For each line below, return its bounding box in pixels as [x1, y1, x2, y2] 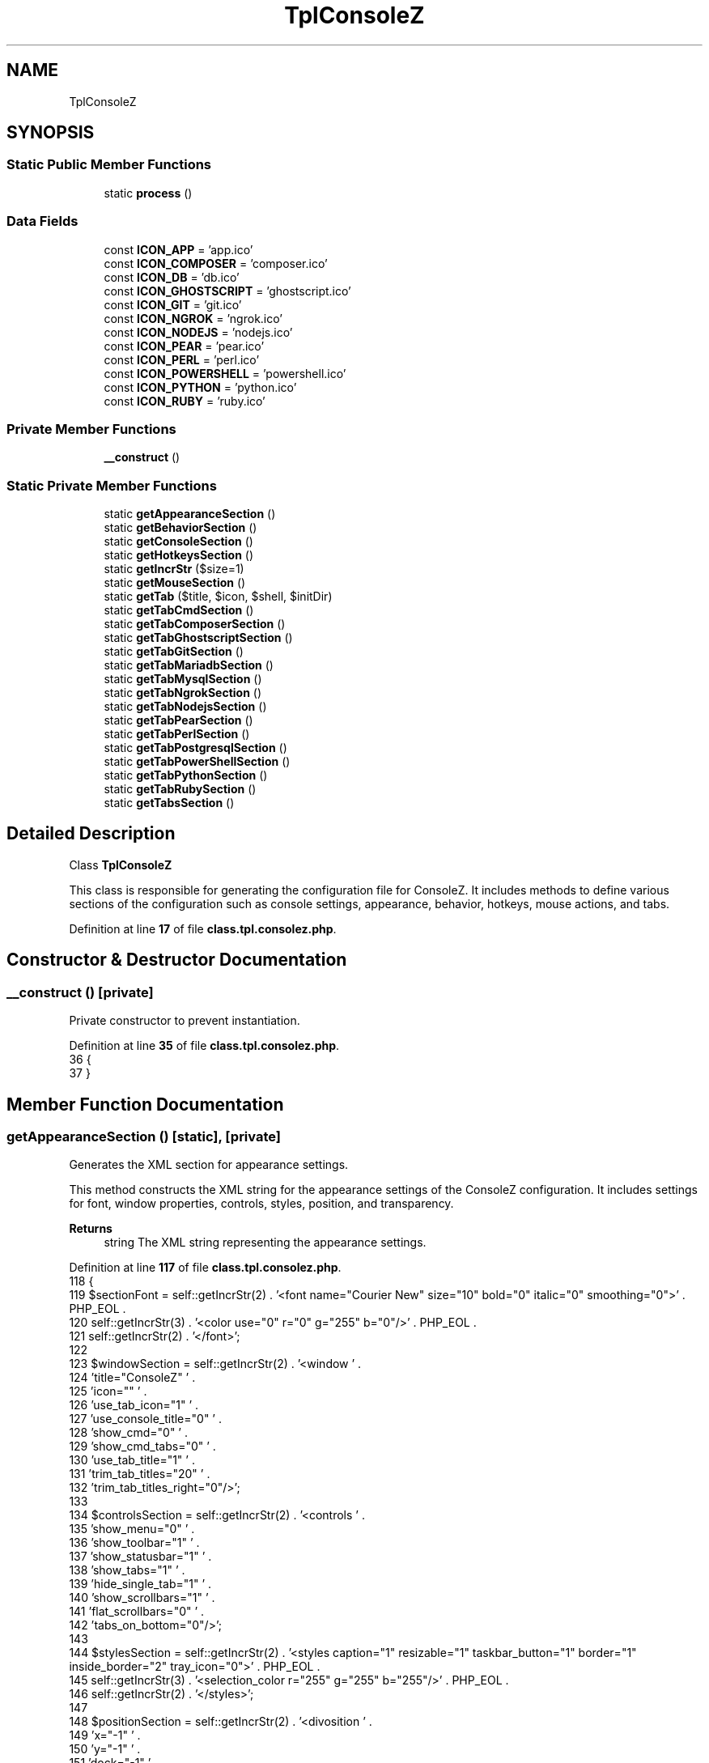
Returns [69, 1221, 113, 1236]
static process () [104, 185, 193, 200]
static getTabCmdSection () [104, 603, 254, 618]
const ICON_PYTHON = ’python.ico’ [104, 380, 297, 394]
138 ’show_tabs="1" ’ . [69, 1563, 185, 1578]
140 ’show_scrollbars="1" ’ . [69, 1591, 215, 1605]
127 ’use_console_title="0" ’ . [69, 1412, 222, 1426]
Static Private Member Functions [6, 477, 217, 494]
